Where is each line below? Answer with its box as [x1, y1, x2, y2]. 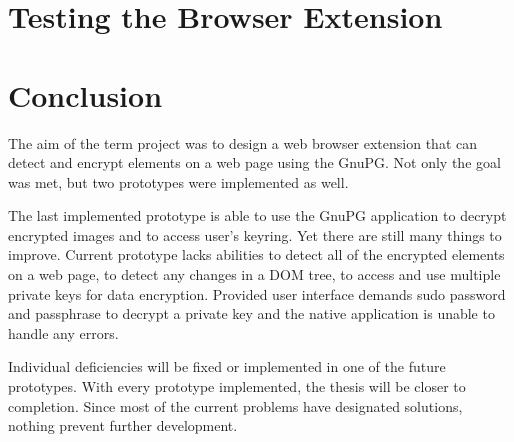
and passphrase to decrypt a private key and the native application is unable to [8, 303, 495, 324]
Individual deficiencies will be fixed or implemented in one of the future [8, 356, 446, 377]
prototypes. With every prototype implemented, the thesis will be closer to [8, 376, 466, 397]
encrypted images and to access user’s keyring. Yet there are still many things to [8, 224, 502, 245]
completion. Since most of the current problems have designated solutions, [8, 395, 463, 416]
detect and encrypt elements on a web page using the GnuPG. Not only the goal [8, 152, 501, 173]
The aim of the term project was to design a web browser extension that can [8, 132, 478, 153]
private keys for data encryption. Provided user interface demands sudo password [8, 283, 506, 304]
